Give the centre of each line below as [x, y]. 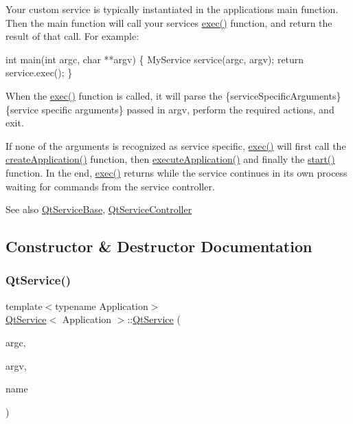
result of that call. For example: [72, 36]
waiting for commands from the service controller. [110, 186]
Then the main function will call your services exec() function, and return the [169, 22]
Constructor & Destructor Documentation [159, 246]
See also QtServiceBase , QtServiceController [99, 209]
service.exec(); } [39, 72]
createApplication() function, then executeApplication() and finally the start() [170, 159]
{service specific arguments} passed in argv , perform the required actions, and [170, 109]
